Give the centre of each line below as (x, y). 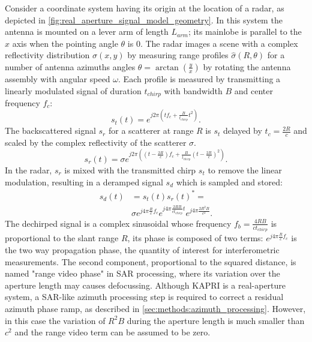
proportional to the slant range (62, 238)
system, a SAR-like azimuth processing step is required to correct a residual (144, 297)
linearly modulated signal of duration (73, 90)
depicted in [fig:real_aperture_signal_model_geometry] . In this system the (144, 19)
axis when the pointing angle (65, 43)
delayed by (242, 130)
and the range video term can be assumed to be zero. (112, 332)
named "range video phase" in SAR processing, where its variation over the (142, 273)
